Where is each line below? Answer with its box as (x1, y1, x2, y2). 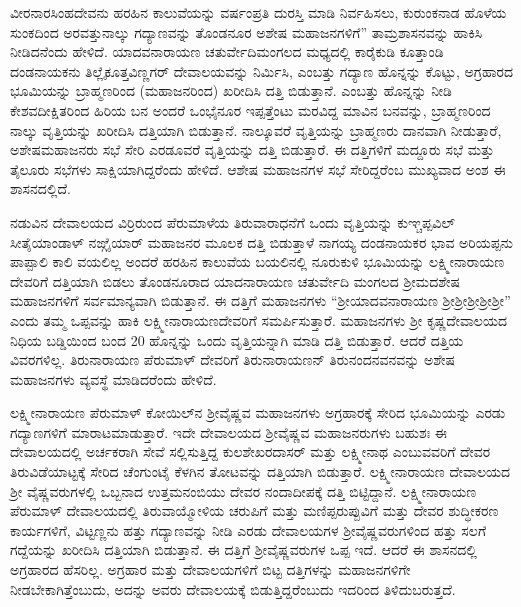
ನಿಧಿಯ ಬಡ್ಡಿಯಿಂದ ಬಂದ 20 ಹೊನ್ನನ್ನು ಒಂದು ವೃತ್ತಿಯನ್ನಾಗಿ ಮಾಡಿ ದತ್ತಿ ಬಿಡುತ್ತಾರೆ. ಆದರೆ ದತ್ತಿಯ (10, 329, 464, 350)
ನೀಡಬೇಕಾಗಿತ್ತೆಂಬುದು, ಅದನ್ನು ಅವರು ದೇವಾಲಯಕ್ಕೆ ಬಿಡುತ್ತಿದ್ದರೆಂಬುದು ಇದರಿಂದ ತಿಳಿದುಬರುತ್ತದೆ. (10, 578, 456, 599)
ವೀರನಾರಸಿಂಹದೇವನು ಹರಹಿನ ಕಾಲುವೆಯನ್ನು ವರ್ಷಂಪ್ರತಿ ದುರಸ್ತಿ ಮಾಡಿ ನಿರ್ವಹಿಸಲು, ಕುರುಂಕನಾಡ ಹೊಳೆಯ (10, 2, 507, 22)
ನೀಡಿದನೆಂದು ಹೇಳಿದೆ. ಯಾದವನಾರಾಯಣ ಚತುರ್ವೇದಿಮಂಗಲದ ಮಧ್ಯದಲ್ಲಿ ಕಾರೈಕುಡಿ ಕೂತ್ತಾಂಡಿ (10, 41, 444, 62)
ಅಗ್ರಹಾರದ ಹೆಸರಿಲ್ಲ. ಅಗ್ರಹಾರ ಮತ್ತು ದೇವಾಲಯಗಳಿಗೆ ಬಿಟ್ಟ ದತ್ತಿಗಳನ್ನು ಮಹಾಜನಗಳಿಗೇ (10, 559, 411, 580)
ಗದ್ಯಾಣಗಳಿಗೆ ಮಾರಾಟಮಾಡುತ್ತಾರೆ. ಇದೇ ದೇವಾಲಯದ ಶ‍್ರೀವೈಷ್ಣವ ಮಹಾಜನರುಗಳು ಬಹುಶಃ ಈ (10, 421, 447, 442)
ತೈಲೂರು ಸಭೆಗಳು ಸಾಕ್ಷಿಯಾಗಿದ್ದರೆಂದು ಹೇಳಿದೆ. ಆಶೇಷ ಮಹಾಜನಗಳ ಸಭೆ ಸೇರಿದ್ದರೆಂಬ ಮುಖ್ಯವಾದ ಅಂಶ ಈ (10, 158, 506, 179)
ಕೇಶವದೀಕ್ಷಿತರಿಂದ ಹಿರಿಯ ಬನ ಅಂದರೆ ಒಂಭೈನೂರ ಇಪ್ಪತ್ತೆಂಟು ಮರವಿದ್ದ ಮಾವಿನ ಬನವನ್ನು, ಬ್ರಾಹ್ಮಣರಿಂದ (10, 99, 491, 120)
